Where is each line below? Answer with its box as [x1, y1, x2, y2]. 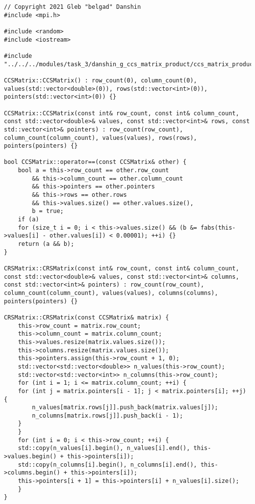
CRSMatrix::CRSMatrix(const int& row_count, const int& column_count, [4, 265, 239, 272]
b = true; [32, 208, 64, 215]
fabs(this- [200, 224, 236, 231]
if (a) [18, 216, 39, 223]
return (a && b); [18, 240, 75, 248]
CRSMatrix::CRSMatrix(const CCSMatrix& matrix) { [4, 314, 169, 321]
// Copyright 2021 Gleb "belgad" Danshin [4, 3, 141, 10]
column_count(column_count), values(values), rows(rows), [4, 134, 197, 141]
